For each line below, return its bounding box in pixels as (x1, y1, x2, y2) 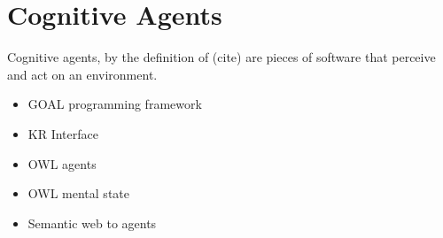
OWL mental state (27, 184, 129, 203)
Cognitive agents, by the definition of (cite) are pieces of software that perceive (7, 48, 436, 66)
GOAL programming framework (27, 95, 202, 113)
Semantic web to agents (27, 213, 157, 232)
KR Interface (27, 124, 98, 142)
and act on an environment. (7, 65, 158, 83)
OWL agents (27, 154, 97, 173)
